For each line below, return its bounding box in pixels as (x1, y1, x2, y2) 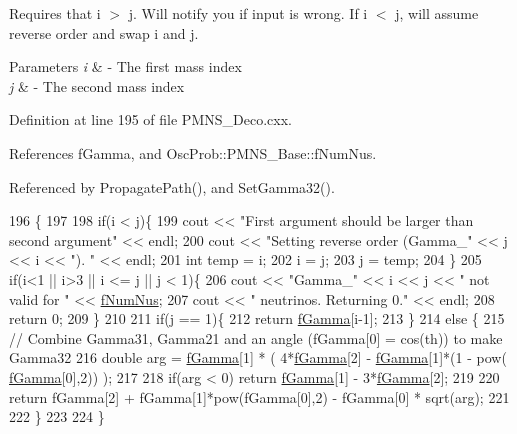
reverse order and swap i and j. (9, 22, 199, 43)
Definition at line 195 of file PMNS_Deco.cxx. (9, 109, 292, 130)
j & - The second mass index (9, 75, 185, 96)
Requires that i (9, 3, 101, 23)
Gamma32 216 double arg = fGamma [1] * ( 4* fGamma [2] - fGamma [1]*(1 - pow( (9, 347, 507, 368)
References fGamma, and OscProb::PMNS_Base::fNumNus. (9, 142, 377, 163)
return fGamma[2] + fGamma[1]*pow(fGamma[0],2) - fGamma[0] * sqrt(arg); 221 (9, 386, 510, 407)
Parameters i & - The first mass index (9, 56, 242, 77)
